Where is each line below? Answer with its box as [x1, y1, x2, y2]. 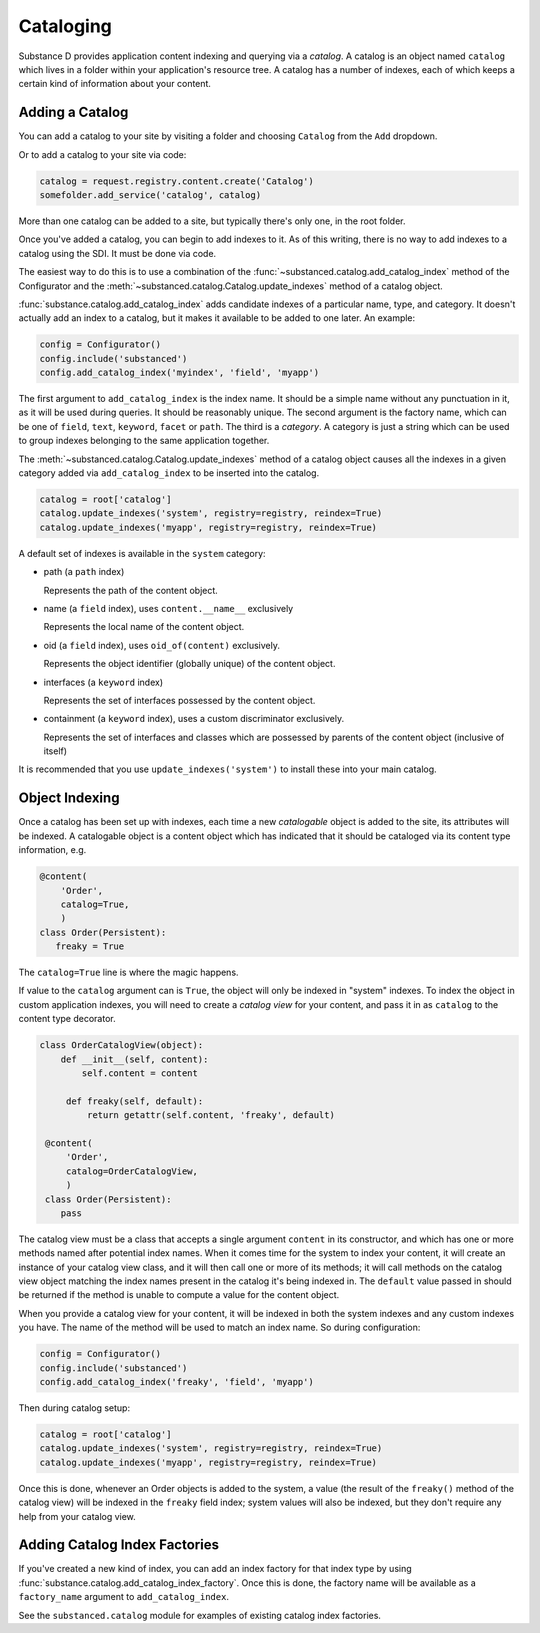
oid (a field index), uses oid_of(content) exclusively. [43, 639, 280, 651]
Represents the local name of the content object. [43, 621, 245, 633]
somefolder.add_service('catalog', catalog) [39, 190, 262, 200]
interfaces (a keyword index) [43, 676, 164, 688]
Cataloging [18, 15, 112, 37]
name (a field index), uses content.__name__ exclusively [43, 602, 294, 614]
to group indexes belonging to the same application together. [18, 435, 270, 447]
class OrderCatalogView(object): [39, 1040, 204, 1051]
